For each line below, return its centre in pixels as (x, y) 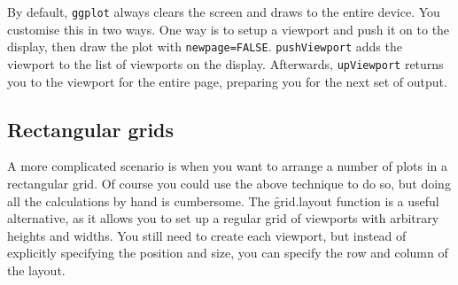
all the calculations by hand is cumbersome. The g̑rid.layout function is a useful (223, 200)
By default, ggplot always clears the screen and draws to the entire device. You (224, 12)
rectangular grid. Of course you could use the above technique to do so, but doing (229, 183)
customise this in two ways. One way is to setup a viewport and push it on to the (229, 29)
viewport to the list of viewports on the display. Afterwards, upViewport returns (225, 63)
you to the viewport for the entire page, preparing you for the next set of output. (227, 81)
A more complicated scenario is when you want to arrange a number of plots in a (227, 166)
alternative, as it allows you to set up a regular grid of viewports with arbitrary (223, 218)
